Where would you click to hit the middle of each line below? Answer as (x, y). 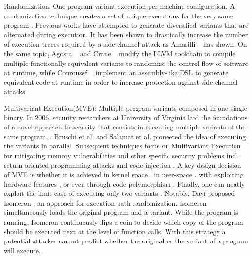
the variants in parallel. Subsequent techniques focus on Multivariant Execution (122, 146)
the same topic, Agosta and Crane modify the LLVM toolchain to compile (120, 53)
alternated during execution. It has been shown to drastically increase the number (126, 34)
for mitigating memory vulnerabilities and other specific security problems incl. (122, 155)
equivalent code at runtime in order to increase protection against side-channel (121, 82)
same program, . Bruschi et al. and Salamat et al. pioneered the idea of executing (125, 136)
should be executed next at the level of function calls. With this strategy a (115, 231)
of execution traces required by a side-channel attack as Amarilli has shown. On (126, 44)
